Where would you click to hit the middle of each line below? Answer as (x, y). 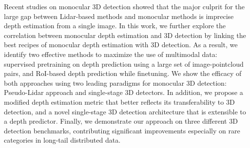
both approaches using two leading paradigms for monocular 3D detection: (115, 83)
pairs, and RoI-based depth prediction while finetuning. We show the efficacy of (123, 73)
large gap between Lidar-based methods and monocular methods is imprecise (119, 16)
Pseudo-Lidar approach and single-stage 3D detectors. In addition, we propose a (124, 92)
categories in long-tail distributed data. (62, 140)
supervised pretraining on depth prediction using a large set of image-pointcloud (124, 64)
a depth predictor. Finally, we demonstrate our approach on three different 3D (121, 121)
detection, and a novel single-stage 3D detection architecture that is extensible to (125, 111)
